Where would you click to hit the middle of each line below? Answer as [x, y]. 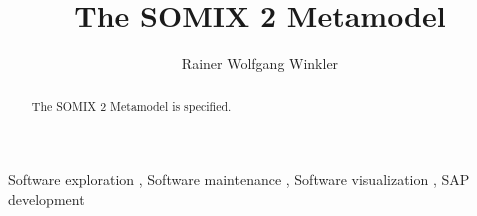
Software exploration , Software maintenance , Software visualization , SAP [239, 179]
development [46, 198]
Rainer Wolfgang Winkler [260, 63]
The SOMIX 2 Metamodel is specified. [131, 105]
